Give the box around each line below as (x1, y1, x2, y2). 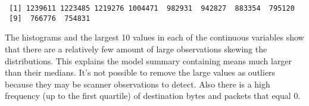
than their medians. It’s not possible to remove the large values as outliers (5, 66, 276, 79)
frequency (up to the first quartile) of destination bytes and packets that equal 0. (5, 89, 301, 102)
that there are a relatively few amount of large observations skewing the (5, 42, 267, 55)
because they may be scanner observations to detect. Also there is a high (5, 77, 270, 90)
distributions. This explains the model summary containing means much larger (5, 54, 292, 67)
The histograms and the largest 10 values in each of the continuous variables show (5, 31, 304, 43)
